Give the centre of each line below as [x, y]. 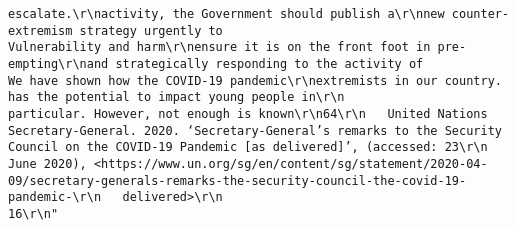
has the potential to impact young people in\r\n [176, 97]
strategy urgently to [151, 30]
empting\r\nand [58, 63]
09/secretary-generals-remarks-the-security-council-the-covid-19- [237, 180]
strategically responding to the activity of [269, 63]
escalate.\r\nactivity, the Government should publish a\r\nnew [226, 14]
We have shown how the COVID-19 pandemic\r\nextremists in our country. [255, 80]
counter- [480, 14]
